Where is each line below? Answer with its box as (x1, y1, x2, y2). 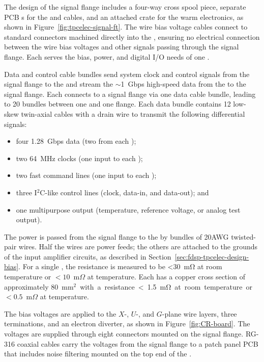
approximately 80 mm (4, 281, 74, 292)
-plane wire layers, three (162, 308, 237, 319)
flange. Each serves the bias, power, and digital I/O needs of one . (4, 51, 210, 62)
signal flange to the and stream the (4, 79, 113, 89)
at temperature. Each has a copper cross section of (87, 271, 245, 282)
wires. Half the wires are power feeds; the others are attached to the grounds (18, 241, 258, 252)
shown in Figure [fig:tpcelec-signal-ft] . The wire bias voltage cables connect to (4, 21, 248, 32)
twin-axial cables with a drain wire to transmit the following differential (21, 108, 245, 119)
